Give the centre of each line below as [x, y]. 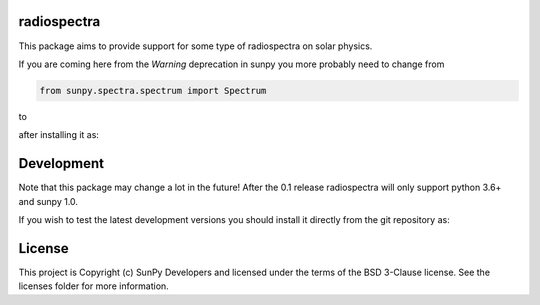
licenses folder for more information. [93, 286]
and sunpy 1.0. [48, 201]
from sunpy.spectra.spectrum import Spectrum [153, 90]
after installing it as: [59, 135]
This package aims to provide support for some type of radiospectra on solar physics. [195, 46]
